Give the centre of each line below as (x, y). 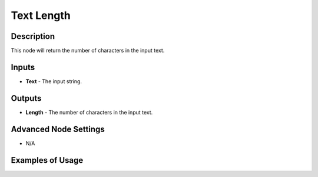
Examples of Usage (47, 160)
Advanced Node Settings (58, 129)
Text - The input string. (54, 81)
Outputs (26, 98)
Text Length (41, 15)
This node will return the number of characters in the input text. (88, 51)
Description (33, 36)
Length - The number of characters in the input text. (89, 112)
